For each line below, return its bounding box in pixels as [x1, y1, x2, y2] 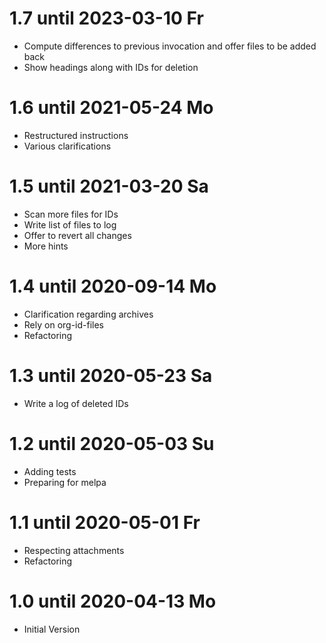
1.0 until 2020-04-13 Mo [9, 590, 217, 612]
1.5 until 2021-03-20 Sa [9, 175, 209, 198]
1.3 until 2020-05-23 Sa [9, 364, 213, 387]
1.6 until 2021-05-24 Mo [9, 97, 214, 119]
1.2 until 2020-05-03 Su [9, 432, 215, 455]
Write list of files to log [23, 218, 117, 231]
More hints [23, 240, 69, 252]
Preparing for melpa [23, 476, 107, 488]
